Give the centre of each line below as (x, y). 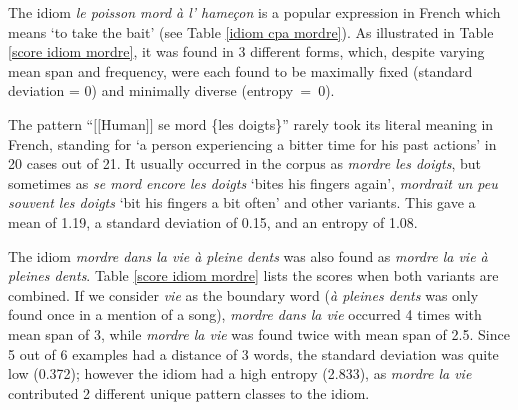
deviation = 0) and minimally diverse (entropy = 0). (171, 90)
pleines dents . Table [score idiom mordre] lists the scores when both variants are (253, 275)
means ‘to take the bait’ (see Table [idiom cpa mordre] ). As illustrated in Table (251, 31)
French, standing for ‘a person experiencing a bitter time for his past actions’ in (252, 143)
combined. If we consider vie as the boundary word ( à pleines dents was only (243, 294)
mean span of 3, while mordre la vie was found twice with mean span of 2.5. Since (259, 333)
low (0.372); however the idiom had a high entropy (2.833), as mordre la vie (240, 373)
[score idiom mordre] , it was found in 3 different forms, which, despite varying (246, 51)
